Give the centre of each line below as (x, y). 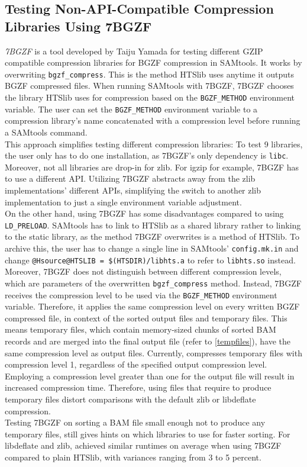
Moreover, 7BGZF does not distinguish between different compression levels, (143, 271)
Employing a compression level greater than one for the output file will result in (150, 376)
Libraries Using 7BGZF (78, 26)
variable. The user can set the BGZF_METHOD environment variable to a (131, 109)
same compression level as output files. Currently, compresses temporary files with (153, 352)
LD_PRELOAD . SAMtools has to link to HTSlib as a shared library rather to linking (153, 225)
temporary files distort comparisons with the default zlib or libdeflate (130, 399)
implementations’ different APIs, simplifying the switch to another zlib (133, 190)
